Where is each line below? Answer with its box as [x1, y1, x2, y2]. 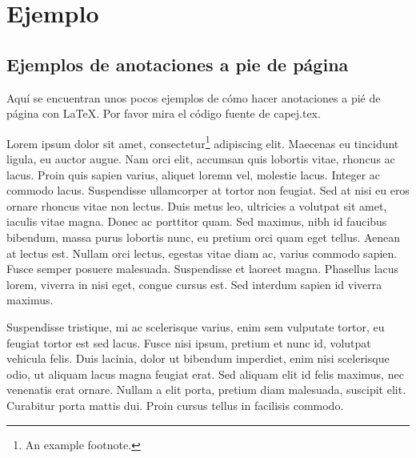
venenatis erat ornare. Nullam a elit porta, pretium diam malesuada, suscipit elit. [6, 381, 406, 398]
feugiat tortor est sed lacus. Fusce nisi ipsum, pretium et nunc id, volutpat [6, 334, 371, 351]
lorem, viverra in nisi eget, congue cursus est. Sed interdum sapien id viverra [6, 275, 382, 292]
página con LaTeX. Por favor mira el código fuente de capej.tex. [6, 105, 321, 122]
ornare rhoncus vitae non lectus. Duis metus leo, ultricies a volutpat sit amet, [6, 197, 387, 214]
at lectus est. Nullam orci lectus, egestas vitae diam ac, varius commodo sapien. [6, 244, 398, 261]
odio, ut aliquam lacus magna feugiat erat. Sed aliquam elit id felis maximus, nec [6, 365, 404, 382]
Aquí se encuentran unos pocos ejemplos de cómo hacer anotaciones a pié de [6, 89, 381, 106]
